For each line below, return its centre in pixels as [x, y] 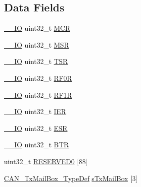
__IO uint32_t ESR [36, 128]
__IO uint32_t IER [35, 111]
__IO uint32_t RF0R [38, 78]
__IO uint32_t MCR [37, 28]
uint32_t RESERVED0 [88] [46, 161]
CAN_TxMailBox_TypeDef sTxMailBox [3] [71, 178]
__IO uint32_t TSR [36, 61]
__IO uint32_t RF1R [38, 94]
